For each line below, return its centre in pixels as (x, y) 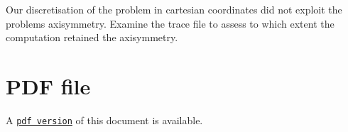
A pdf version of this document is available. (104, 120)
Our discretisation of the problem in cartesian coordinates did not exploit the (174, 9)
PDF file (48, 86)
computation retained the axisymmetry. (92, 37)
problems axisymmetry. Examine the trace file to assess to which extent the (170, 23)
